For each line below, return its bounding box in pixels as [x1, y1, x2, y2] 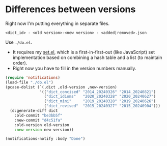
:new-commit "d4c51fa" [14, 118, 63, 123]
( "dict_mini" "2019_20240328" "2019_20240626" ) [44, 99, 156, 104]
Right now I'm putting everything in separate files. [5, 20, 110, 26]
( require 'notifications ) [5, 75, 60, 80]
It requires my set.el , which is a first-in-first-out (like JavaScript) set [12, 49, 155, 55]
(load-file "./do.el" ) [5, 80, 53, 85]
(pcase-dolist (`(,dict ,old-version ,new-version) [5, 84, 117, 90]
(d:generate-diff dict [10, 108, 58, 113]
